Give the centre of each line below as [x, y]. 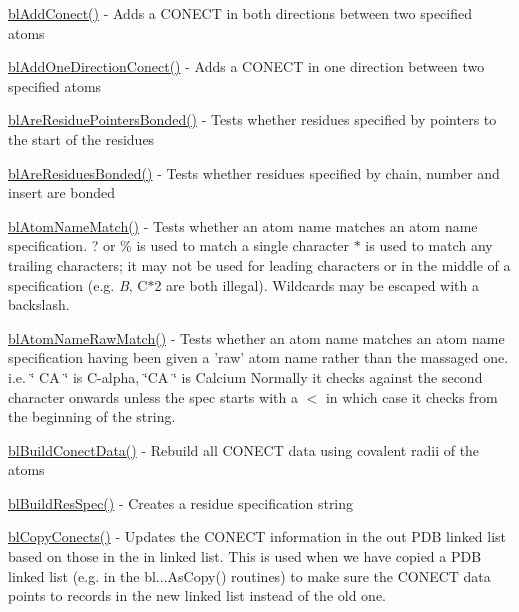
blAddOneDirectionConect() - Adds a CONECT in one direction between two [246, 66]
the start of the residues [81, 138]
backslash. [39, 304]
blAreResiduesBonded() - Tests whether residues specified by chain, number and [254, 172]
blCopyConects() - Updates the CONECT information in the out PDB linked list [257, 536]
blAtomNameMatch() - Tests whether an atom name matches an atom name [243, 225]
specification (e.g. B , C [78, 284]
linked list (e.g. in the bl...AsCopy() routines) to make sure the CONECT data [249, 575]
